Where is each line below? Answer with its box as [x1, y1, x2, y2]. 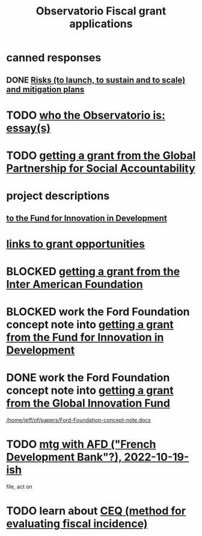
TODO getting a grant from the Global [6, 149, 196, 162]
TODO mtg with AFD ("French [6, 438, 156, 451]
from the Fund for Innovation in [6, 331, 164, 344]
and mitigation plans [6, 84, 85, 95]
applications [69, 17, 133, 31]
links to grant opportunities [6, 237, 145, 251]
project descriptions [6, 189, 110, 203]
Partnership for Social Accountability [6, 161, 195, 175]
